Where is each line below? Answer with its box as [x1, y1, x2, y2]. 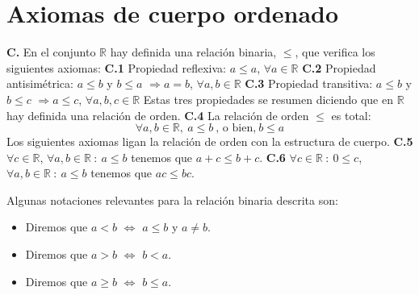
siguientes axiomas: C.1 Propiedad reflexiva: [6, 59, 227, 76]
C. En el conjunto [6, 44, 96, 60]
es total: [331, 106, 371, 123]
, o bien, [216, 123, 257, 135]
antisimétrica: [6, 75, 73, 92]
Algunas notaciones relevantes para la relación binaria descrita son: [6, 191, 338, 208]
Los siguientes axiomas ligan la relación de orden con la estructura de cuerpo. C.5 [6, 133, 413, 150]
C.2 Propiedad [302, 59, 376, 76]
